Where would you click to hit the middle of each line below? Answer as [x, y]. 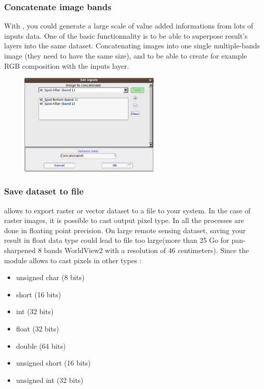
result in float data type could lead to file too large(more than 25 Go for [117, 240]
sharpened [20, 250]
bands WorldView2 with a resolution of [105, 250]
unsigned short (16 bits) [53, 363]
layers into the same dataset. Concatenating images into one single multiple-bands [132, 46]
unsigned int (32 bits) [50, 380]
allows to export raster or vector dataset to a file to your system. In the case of [127, 210]
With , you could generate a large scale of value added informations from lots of [129, 26]
